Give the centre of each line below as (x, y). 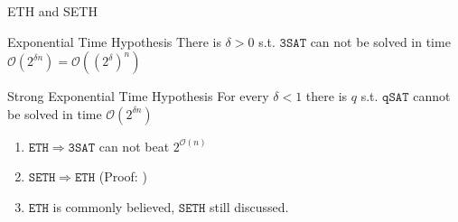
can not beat (134, 146)
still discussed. (249, 206)
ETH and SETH (52, 11)
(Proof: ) (123, 176)
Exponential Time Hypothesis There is (114, 41)
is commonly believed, (114, 206)
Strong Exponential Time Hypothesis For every (138, 96)
